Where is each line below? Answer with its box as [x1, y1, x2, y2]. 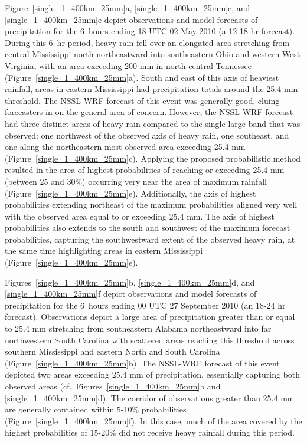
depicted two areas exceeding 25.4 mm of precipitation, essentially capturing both [5, 368, 301, 381]
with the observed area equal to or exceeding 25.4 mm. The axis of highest [5, 209, 275, 222]
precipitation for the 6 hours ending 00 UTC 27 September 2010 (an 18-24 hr [5, 299, 286, 311]
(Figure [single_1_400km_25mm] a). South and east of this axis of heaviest [5, 71, 279, 83]
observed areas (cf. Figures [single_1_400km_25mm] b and [5, 380, 221, 392]
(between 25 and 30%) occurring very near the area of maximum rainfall [5, 175, 267, 187]
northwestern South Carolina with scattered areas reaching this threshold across [5, 333, 295, 346]
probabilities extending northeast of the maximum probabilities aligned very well [5, 198, 298, 211]
